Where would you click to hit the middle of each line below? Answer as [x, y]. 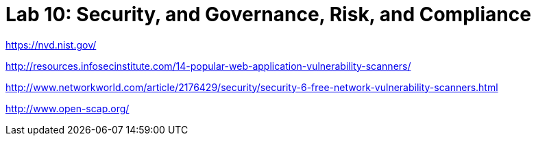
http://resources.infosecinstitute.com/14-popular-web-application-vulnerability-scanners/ [208, 66]
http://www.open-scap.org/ [68, 108]
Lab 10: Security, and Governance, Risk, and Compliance [268, 14]
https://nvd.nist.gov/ [51, 44]
